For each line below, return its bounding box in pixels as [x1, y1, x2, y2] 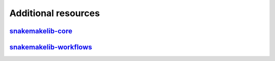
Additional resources [9, 8, 100, 19]
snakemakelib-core [9, 27, 73, 35]
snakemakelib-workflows [9, 43, 93, 51]
